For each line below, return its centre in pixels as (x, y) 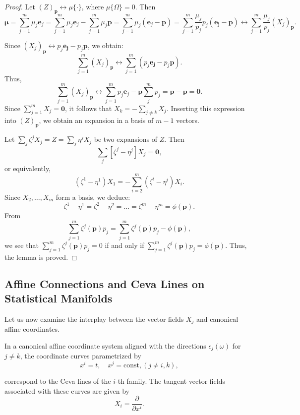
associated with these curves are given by (67, 390)
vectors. (188, 120)
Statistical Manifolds (59, 298)
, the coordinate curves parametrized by (81, 356)
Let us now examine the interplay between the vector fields (94, 319)
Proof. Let (20, 6)
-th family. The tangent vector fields (171, 381)
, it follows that (89, 108)
